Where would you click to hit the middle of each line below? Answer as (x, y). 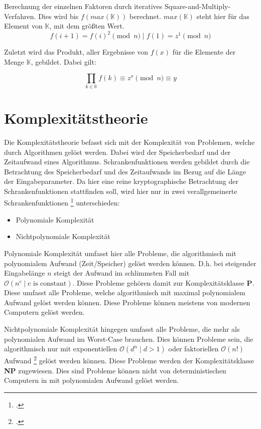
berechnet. (146, 16)
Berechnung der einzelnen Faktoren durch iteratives (83, 6)
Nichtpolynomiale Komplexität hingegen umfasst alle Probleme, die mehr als (122, 329)
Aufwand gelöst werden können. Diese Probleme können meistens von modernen (127, 302)
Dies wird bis (58, 16)
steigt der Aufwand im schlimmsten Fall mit (122, 273)
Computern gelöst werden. (44, 312)
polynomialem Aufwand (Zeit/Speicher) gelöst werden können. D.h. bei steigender (130, 263)
